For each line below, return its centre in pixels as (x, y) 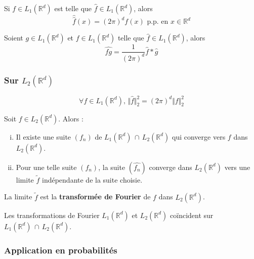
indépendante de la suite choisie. (92, 179)
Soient (14, 38)
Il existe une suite (44, 136)
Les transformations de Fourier (52, 215)
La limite (18, 197)
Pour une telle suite (46, 167)
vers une (237, 167)
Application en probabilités (61, 250)
